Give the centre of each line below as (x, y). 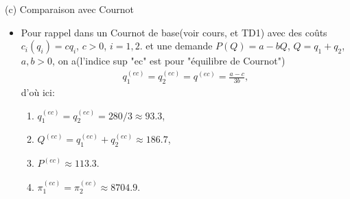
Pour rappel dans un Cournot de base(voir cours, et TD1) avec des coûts (174, 32)
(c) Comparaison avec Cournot (69, 9)
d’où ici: (38, 92)
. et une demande (176, 46)
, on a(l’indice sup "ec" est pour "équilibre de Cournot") (169, 61)
